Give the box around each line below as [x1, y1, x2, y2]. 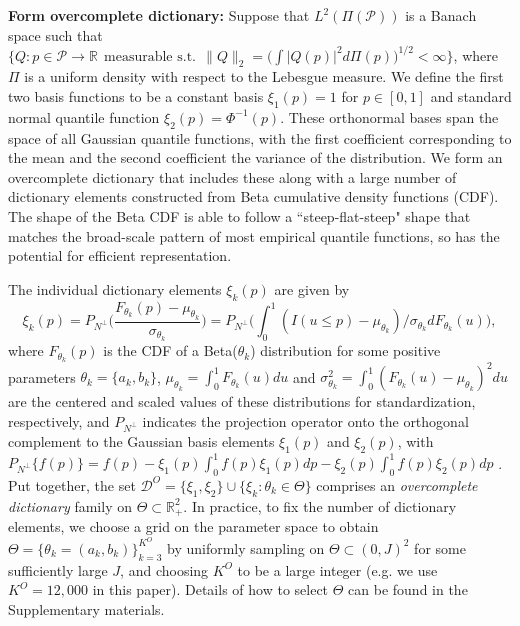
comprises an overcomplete [316, 474, 478, 495]
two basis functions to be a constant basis [8, 86, 264, 107]
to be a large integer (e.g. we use [237, 559, 438, 580]
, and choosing [120, 559, 209, 580]
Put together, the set [8, 474, 136, 495]
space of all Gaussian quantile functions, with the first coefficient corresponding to [8, 127, 512, 148]
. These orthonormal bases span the [280, 106, 499, 127]
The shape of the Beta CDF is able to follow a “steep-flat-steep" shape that [8, 206, 471, 227]
